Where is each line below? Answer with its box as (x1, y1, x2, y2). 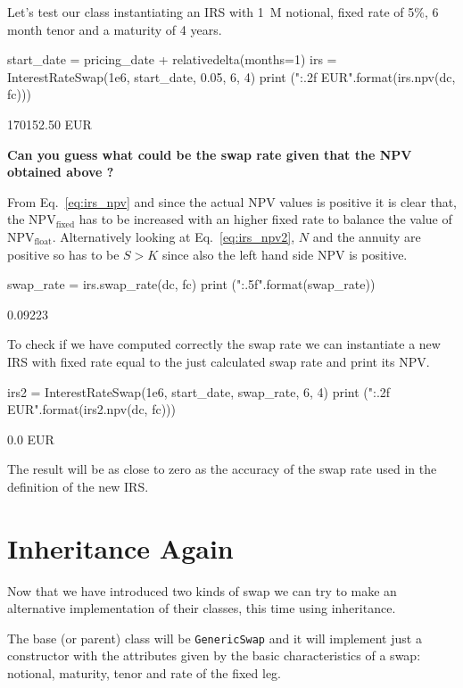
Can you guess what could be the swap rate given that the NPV (7, 145, 412, 163)
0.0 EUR (7, 429, 54, 448)
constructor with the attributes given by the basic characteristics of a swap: (7, 646, 421, 665)
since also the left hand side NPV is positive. (161, 245, 408, 263)
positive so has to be (7, 245, 120, 263)
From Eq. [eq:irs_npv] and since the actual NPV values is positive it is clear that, (7, 192, 458, 211)
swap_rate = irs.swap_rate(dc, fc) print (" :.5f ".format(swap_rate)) (7, 275, 376, 294)
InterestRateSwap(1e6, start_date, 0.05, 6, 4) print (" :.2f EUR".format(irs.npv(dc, (7, 67, 456, 86)
